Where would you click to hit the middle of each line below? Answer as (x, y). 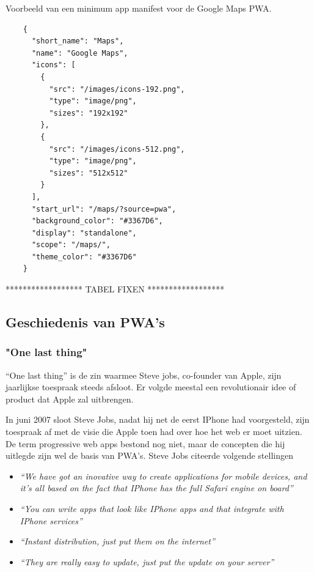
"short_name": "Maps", (78, 41)
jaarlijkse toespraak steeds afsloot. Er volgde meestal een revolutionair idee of (151, 387)
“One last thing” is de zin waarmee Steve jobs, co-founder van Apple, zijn (144, 375)
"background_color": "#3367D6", (97, 221)
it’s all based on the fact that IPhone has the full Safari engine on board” (156, 488)
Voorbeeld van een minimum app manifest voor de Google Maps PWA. (139, 8)
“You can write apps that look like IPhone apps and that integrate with (152, 508)
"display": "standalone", (84, 233)
